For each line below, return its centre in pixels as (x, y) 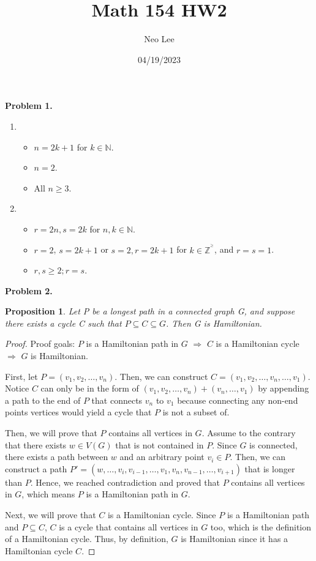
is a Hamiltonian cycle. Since (162, 515)
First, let (21, 376)
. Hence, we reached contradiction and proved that (125, 482)
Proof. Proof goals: (40, 344)
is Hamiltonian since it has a (235, 539)
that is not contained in (160, 444)
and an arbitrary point (162, 457)
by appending (284, 388)
